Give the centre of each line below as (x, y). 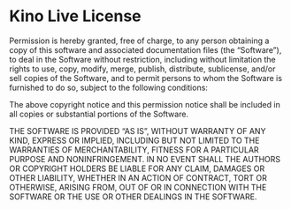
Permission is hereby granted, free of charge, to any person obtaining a (139, 41)
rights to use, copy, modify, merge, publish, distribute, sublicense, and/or (142, 69)
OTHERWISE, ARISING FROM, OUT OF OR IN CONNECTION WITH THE (138, 187)
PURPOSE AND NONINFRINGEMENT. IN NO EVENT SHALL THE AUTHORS (145, 159)
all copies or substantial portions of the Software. (99, 114)
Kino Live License (75, 16)
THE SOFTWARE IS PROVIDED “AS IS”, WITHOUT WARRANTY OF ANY (138, 131)
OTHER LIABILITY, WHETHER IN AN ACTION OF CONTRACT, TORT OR (138, 177)
